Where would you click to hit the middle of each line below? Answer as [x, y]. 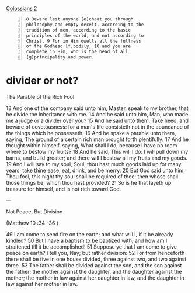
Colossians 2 [22, 8]
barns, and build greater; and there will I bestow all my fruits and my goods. [97, 158]
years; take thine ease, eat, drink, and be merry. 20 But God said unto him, [95, 170]
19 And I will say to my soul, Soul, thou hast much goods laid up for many [94, 164]
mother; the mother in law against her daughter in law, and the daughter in [95, 278]
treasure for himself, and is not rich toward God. [64, 189]
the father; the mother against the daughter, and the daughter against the [94, 271]
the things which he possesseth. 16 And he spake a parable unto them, [91, 133]
